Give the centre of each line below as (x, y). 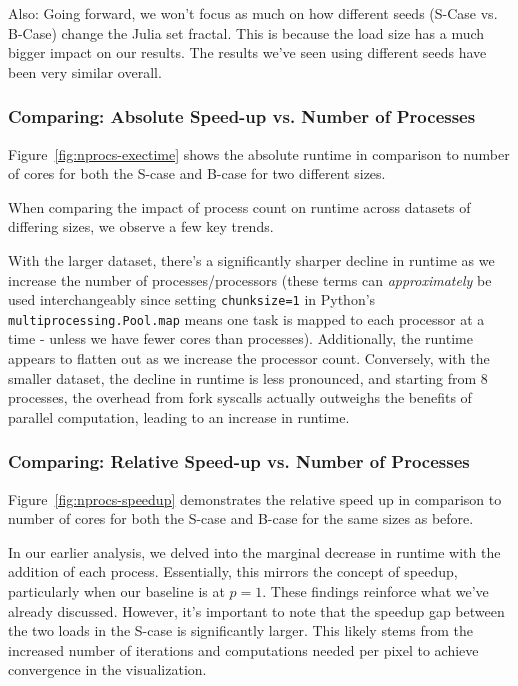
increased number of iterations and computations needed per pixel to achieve (243, 649)
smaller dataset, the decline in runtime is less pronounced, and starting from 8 (248, 377)
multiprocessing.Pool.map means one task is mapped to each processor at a (246, 318)
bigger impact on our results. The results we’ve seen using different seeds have (247, 52)
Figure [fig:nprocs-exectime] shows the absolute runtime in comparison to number (259, 153)
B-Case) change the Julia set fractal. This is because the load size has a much (246, 32)
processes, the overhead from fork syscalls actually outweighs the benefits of (240, 397)
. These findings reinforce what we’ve (375, 591)
